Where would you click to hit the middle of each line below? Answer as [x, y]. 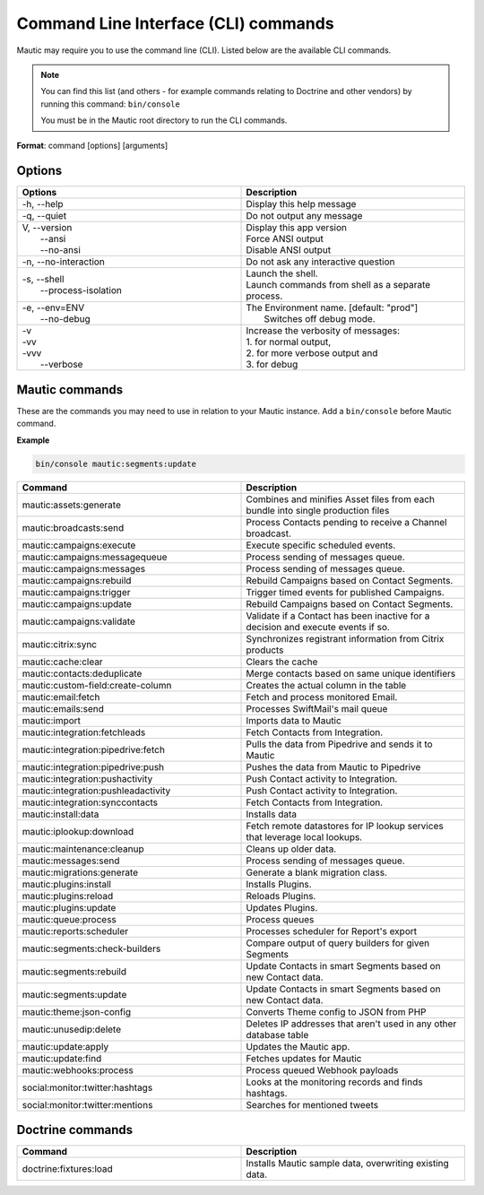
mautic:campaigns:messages [84, 568]
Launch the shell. [282, 273]
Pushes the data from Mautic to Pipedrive [333, 766]
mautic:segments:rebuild [74, 971]
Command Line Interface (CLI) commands [176, 23]
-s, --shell [43, 280]
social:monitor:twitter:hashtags [87, 1087]
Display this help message [301, 204]
